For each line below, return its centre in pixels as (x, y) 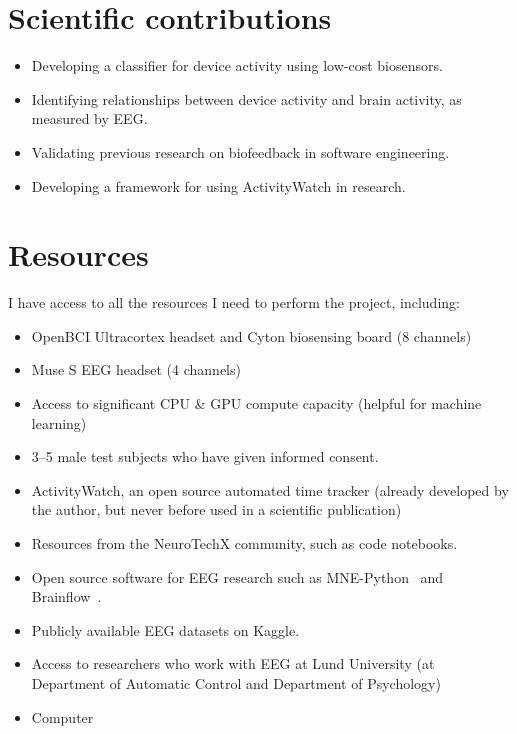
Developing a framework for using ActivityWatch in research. (218, 185)
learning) (59, 422)
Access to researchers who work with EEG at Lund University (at (233, 663)
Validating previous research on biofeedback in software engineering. (240, 151)
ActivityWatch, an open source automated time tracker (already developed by (270, 489)
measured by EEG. (89, 118)
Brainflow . (66, 596)
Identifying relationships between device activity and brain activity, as (246, 98)
